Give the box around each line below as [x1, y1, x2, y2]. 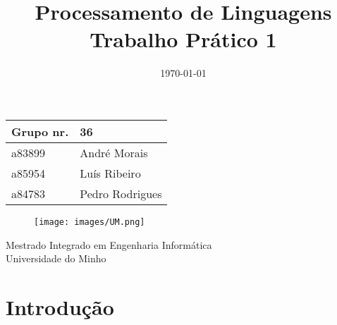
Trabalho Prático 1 [90, 25, 277, 54]
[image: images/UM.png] [34, 216, 145, 227]
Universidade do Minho [6, 251, 106, 266]
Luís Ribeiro [80, 164, 141, 181]
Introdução [6, 292, 114, 321]
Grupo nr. [11, 123, 69, 140]
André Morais [80, 144, 148, 161]
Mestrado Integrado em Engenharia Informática [6, 237, 212, 252]
